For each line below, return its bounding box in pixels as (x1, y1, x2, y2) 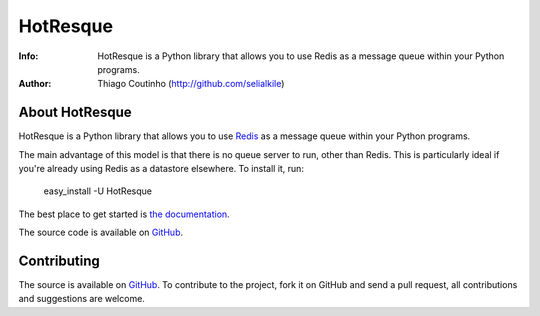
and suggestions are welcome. (18, 293, 145, 305)
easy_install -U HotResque (43, 185, 152, 197)
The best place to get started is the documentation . (18, 208, 230, 220)
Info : (18, 50, 39, 62)
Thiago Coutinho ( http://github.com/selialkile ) (97, 78, 285, 90)
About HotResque (18, 104, 132, 121)
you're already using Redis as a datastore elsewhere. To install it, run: (18, 163, 305, 175)
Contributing (18, 253, 100, 269)
